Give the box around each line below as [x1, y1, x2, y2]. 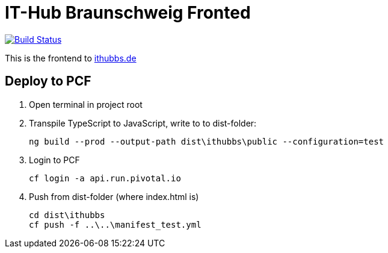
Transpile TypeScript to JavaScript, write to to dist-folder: [29, 117, 257, 128]
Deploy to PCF [5, 73, 91, 89]
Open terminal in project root [29, 99, 143, 110]
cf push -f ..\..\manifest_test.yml [29, 219, 202, 230]
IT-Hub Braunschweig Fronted [5, 2, 251, 23]
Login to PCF [29, 154, 80, 165]
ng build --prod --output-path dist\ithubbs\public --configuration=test [29, 136, 384, 146]
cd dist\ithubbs [29, 210, 105, 220]
